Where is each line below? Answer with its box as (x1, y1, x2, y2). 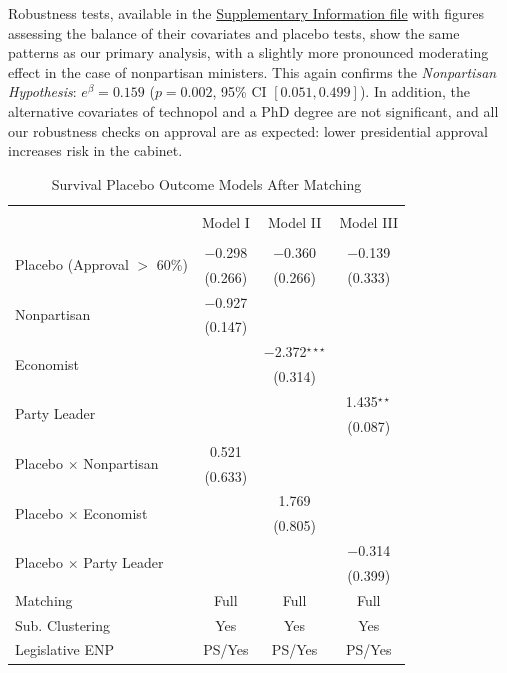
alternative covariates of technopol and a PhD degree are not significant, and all (8, 100, 499, 121)
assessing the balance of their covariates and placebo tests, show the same (8, 22, 460, 43)
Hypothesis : (8, 81, 77, 102)
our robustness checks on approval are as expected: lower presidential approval (8, 120, 488, 141)
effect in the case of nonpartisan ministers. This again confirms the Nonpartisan (8, 61, 497, 82)
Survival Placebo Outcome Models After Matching (51, 173, 362, 194)
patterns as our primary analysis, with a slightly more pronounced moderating (8, 42, 489, 63)
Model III (339, 211, 399, 232)
